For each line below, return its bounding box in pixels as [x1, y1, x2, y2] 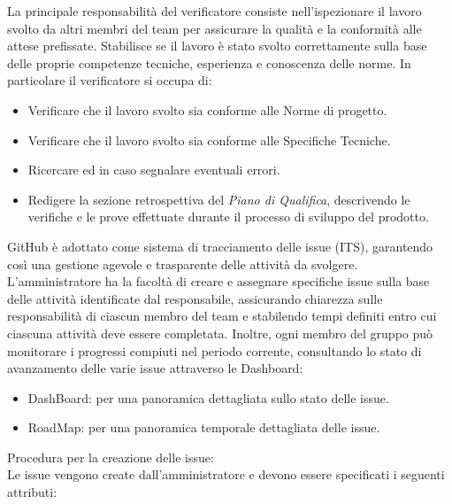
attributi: [7, 483, 57, 501]
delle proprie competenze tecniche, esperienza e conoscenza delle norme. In [7, 53, 411, 72]
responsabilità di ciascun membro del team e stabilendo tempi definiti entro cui [7, 306, 437, 325]
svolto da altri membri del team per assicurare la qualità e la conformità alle [7, 19, 422, 37]
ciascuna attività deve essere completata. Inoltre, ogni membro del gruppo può [7, 323, 433, 342]
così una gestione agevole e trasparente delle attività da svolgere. [7, 254, 358, 273]
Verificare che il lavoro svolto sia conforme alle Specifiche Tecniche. [27, 130, 391, 149]
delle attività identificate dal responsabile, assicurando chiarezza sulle [7, 289, 383, 307]
